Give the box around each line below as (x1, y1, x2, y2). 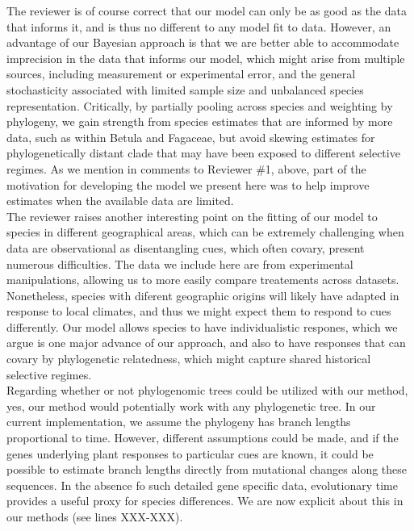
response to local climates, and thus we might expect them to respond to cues (6, 303, 391, 320)
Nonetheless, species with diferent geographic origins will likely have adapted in (6, 286, 399, 303)
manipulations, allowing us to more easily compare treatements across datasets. (6, 271, 399, 288)
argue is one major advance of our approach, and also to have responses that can (6, 334, 406, 351)
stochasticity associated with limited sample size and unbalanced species (6, 81, 364, 98)
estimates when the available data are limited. (6, 192, 234, 209)
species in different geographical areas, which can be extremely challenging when (6, 224, 404, 240)
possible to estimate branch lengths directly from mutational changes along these (6, 461, 408, 478)
